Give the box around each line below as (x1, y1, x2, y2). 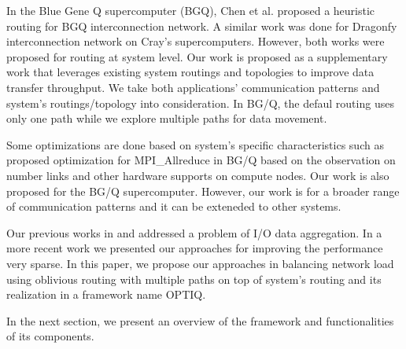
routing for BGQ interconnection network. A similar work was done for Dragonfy (6, 17, 397, 34)
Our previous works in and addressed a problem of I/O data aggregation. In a (6, 224, 382, 241)
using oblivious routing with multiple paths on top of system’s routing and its (6, 270, 382, 287)
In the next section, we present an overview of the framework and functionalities (6, 312, 394, 329)
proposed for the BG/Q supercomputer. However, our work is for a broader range (6, 182, 400, 199)
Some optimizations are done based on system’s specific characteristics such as (6, 136, 384, 152)
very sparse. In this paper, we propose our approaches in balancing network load (6, 255, 394, 271)
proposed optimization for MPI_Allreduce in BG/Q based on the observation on (6, 152, 396, 168)
